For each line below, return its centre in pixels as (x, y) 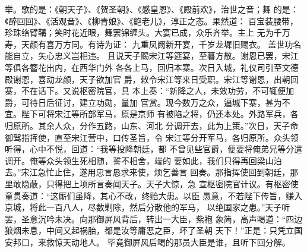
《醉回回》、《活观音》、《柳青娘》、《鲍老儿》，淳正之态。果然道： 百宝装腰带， (152, 21)
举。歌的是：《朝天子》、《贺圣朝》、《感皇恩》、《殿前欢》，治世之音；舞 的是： (152, 9)
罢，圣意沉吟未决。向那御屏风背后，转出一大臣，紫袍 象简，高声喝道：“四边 (154, 218)
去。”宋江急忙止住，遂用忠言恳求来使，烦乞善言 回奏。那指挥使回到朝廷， (148, 172)
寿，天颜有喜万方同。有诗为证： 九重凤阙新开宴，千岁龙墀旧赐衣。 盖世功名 (153, 44)
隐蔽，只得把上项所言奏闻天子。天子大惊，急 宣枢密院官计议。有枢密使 (160, 183)
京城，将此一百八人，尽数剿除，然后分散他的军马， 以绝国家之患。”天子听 (148, 207)
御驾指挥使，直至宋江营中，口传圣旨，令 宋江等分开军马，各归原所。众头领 (152, 137)
